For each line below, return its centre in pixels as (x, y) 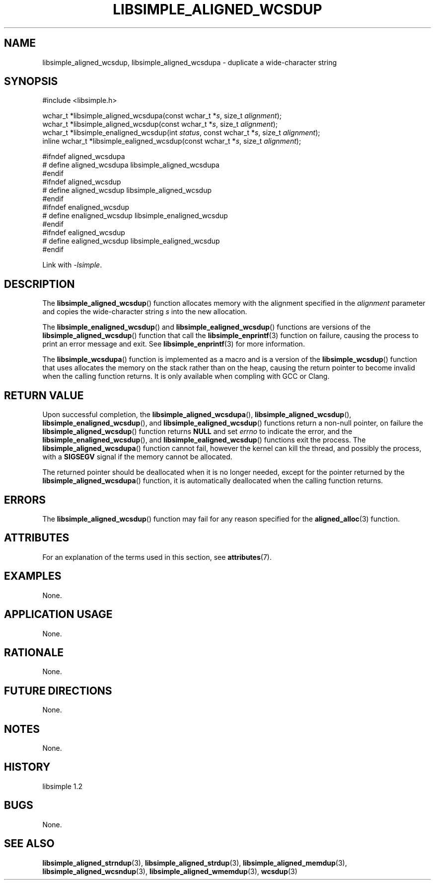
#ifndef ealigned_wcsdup (84, 233)
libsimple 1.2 (63, 786)
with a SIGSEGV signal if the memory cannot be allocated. (137, 457)
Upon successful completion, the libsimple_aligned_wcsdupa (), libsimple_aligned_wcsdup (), (197, 415)
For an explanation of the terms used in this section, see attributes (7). (157, 557)
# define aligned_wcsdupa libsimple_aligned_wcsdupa (131, 165)
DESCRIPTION (39, 284)
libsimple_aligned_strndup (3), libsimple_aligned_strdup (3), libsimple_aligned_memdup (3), (195, 863)
